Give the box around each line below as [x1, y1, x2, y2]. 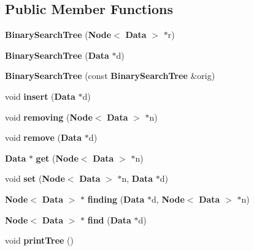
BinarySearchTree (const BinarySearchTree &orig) [5, 69, 215, 82]
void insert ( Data [5, 89, 75, 102]
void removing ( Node [5, 110, 93, 123]
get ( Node [36, 151, 79, 164]
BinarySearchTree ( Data [5, 48, 109, 61]
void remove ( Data [5, 131, 82, 144]
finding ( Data [87, 192, 145, 205]
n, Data [121, 172, 153, 185]
